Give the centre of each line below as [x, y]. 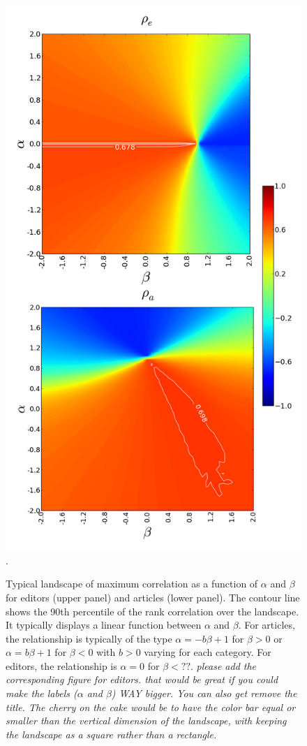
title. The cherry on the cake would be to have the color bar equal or [151, 707]
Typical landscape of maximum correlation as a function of [132, 584]
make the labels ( [42, 693]
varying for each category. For [208, 652]
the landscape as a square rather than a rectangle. [111, 734]
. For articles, [267, 625]
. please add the [223, 665]
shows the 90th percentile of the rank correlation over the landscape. [152, 611]
